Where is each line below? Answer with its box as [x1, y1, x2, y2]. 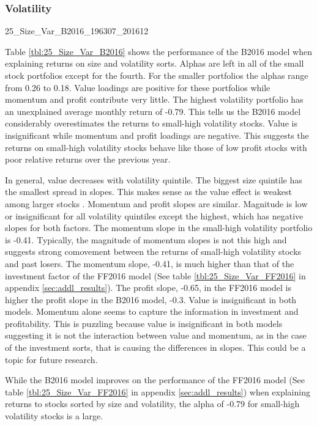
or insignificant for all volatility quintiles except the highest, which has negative [5, 209, 304, 222]
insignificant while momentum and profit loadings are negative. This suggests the [5, 128, 309, 141]
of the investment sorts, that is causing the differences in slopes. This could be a [5, 341, 306, 354]
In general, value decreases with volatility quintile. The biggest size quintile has [5, 173, 302, 186]
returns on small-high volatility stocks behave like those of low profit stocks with [5, 141, 307, 153]
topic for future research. [5, 353, 98, 365]
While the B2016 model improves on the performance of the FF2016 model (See [5, 373, 305, 386]
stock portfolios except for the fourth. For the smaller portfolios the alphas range [5, 69, 308, 81]
